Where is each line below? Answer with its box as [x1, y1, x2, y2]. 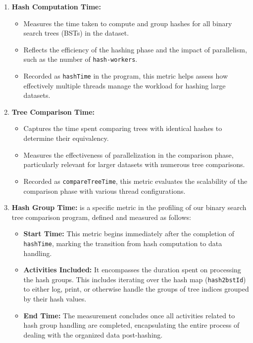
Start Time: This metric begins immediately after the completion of [23, 228, 235, 239]
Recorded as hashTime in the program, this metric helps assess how [23, 71, 228, 81]
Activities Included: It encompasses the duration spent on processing [23, 264, 241, 275]
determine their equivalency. [23, 133, 109, 143]
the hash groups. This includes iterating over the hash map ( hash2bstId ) [23, 274, 246, 284]
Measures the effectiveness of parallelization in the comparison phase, [23, 149, 234, 160]
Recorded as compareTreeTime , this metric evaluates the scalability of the [23, 175, 248, 186]
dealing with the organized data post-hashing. [23, 329, 163, 340]
